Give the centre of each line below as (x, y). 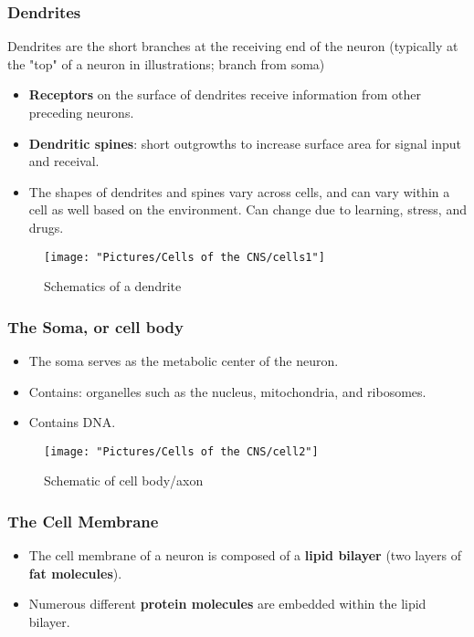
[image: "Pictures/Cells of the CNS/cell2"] (181, 451)
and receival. (64, 161)
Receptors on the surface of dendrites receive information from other (225, 94)
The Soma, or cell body (95, 326)
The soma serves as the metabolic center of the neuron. (184, 361)
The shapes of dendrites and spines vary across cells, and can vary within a (239, 191)
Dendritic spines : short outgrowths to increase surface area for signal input (245, 143)
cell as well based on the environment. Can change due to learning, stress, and (248, 209)
